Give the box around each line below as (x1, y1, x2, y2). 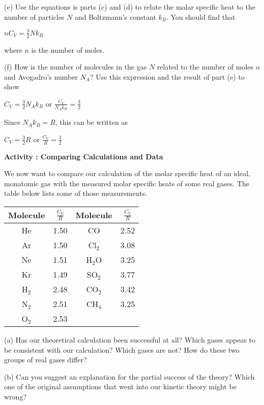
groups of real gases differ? (4, 354, 87, 365)
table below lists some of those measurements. (4, 188, 148, 198)
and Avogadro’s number (4, 71, 78, 82)
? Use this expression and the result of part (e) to (90, 71, 245, 82)
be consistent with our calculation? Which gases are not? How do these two (4, 344, 240, 355)
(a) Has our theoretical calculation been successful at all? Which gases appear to (4, 334, 256, 345)
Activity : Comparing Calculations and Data (4, 151, 163, 161)
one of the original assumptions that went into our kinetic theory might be (4, 381, 237, 392)
